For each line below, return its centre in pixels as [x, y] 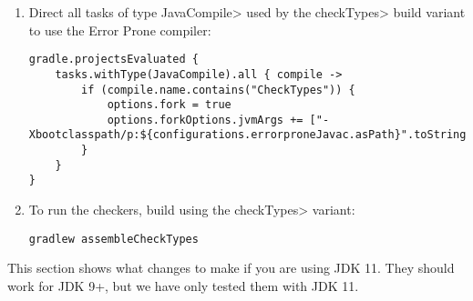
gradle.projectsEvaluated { [113, 60]
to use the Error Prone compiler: [120, 30]
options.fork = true [169, 105]
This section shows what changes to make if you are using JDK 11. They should [231, 268]
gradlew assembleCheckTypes [113, 239]
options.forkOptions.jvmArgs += [205, 120]
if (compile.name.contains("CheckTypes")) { [218, 90]
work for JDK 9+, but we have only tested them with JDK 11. [183, 285]
